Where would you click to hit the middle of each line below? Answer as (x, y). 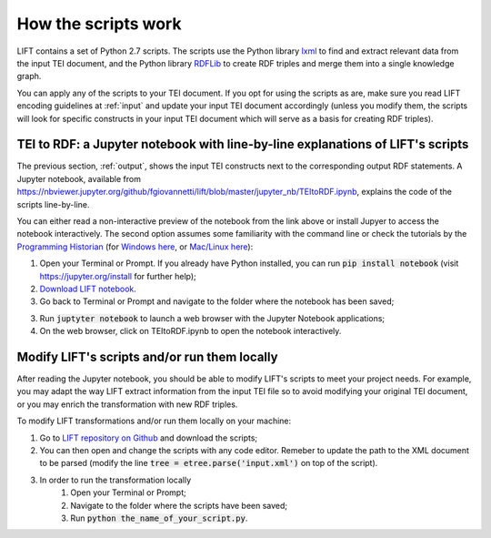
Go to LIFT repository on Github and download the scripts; (149, 438)
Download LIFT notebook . (88, 289)
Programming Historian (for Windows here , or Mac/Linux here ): (135, 247)
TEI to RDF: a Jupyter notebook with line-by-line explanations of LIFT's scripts (243, 144)
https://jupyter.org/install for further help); (118, 276)
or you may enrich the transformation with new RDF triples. (127, 404)
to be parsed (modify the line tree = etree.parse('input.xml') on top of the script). (209, 463)
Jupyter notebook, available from (79, 178)
